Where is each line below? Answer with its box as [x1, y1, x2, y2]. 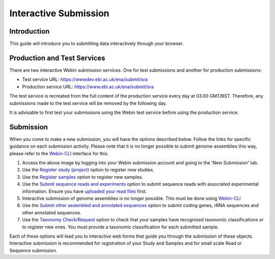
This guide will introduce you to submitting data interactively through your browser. [9, 41, 184, 47]
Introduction [9, 27, 50, 36]
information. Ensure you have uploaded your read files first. [22, 188, 147, 194]
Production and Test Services [9, 53, 105, 62]
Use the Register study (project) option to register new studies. [22, 167, 155, 173]
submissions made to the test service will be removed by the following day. [9, 100, 167, 106]
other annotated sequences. [22, 209, 81, 216]
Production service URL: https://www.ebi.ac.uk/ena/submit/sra [22, 83, 154, 90]
